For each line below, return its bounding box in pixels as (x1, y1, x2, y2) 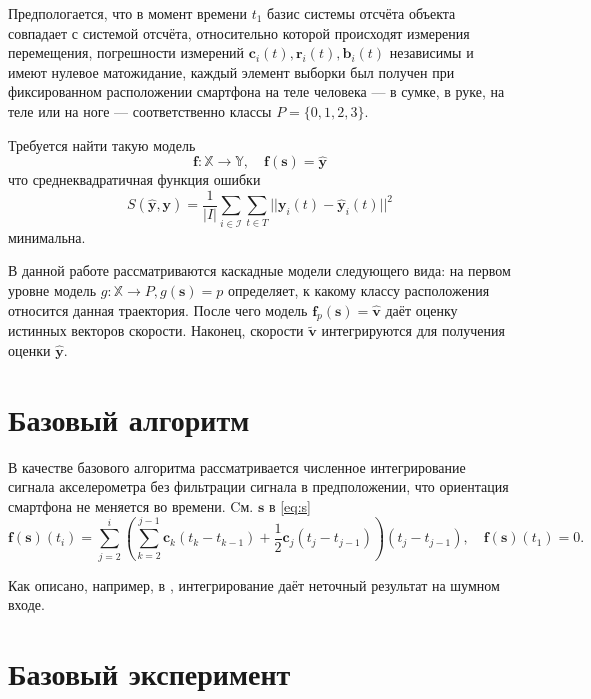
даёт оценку (385, 299, 458, 320)
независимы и (389, 42, 474, 63)
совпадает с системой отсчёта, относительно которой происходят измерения (8, 22, 470, 43)
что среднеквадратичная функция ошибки (8, 169, 261, 190)
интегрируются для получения (321, 320, 505, 341)
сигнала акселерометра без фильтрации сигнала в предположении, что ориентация (8, 476, 509, 497)
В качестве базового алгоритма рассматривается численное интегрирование (8, 456, 466, 477)
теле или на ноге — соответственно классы (8, 100, 272, 121)
